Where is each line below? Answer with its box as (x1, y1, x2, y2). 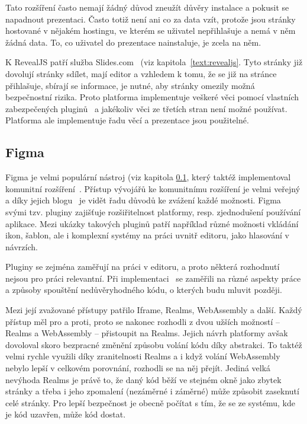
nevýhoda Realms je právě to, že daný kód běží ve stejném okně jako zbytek (5, 373, 282, 385)
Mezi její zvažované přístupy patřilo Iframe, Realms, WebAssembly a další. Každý (5, 304, 302, 316)
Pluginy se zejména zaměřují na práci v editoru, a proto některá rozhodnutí (5, 260, 280, 273)
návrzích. (5, 240, 38, 253)
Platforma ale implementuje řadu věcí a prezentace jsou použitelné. (5, 114, 249, 126)
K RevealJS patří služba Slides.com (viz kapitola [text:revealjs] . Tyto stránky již (5, 56, 303, 68)
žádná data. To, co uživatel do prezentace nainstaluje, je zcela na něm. (5, 36, 261, 48)
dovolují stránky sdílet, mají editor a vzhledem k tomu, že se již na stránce (5, 67, 277, 79)
